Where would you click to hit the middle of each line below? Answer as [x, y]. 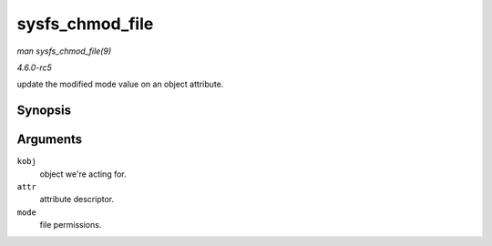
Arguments [50, 140]
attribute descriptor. [77, 200]
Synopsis [44, 111]
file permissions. [71, 225]
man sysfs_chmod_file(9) [64, 51]
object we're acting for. [83, 174]
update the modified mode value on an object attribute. [120, 84]
